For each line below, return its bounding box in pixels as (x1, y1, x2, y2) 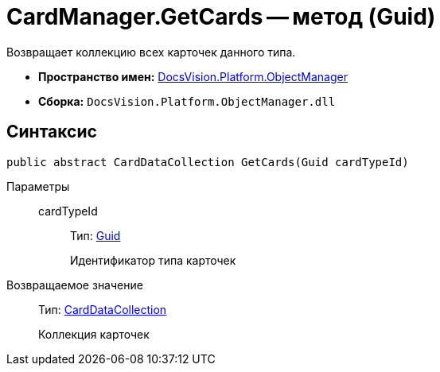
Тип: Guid (70, 228, 121, 242)
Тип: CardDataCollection (38, 302, 167, 316)
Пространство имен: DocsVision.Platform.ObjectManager (38, 69, 348, 83)
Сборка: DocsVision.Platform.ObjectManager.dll (38, 94, 336, 108)
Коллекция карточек (38, 327, 150, 341)
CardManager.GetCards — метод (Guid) (6, 3, 436, 30)
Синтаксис (6, 122, 97, 142)
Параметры (6, 179, 70, 193)
